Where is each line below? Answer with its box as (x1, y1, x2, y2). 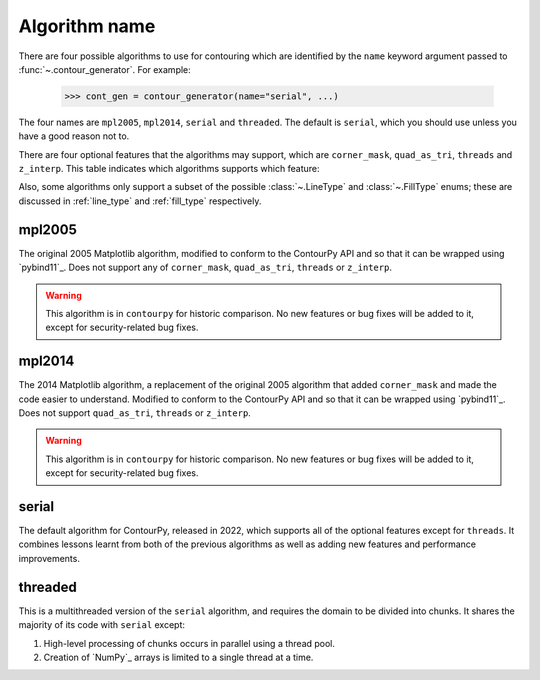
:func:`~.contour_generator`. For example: (18, 63, 192, 75)
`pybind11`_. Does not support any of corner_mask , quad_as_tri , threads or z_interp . (18, 261, 392, 274)
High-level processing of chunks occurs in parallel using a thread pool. (43, 637, 335, 649)
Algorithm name (18, 15, 156, 37)
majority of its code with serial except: (18, 619, 185, 631)
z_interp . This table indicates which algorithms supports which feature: (18, 163, 320, 175)
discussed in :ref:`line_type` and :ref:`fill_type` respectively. (18, 195, 262, 207)
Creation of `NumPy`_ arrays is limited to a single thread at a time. (43, 651, 314, 663)
